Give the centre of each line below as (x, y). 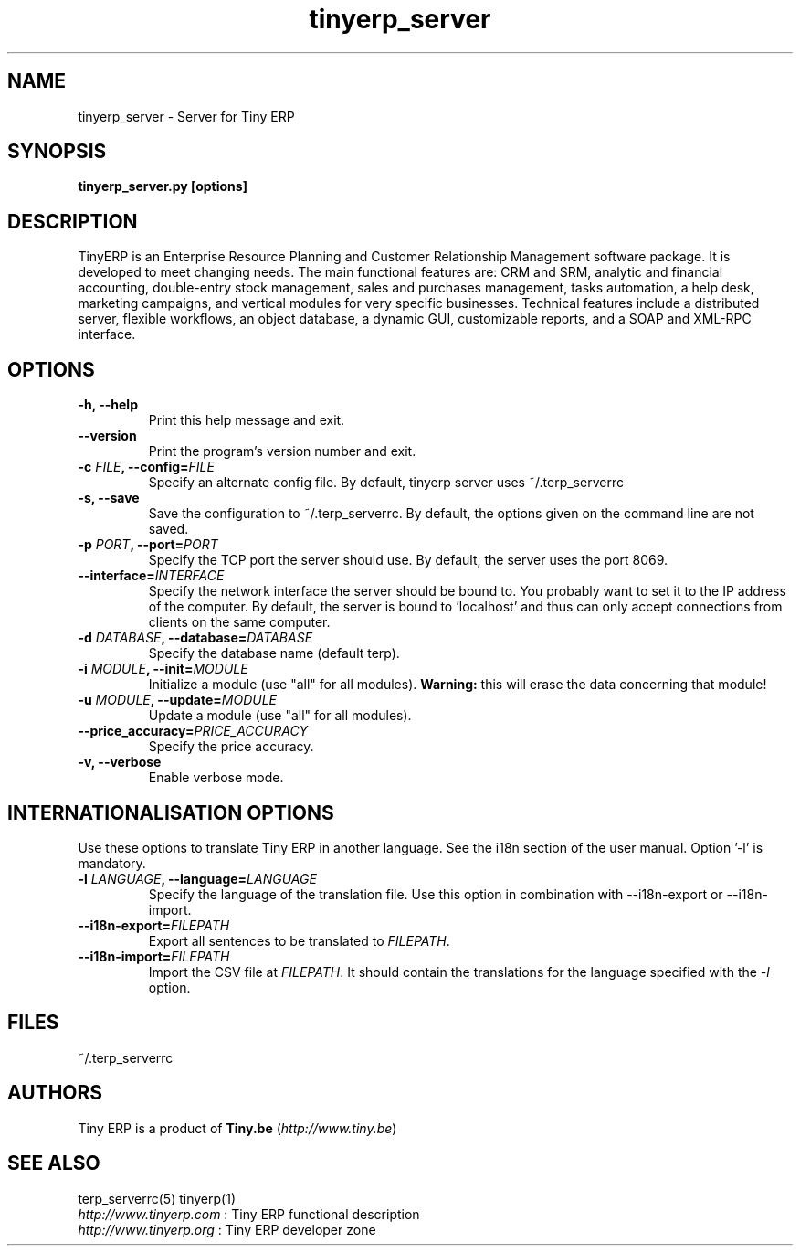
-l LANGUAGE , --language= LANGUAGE (197, 878)
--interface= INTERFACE (151, 576)
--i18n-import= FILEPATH (154, 956)
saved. (168, 529)
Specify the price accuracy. (231, 747)
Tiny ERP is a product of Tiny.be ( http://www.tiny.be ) (237, 1128)
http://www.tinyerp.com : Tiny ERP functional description (249, 1214)
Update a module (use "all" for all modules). (280, 716)
